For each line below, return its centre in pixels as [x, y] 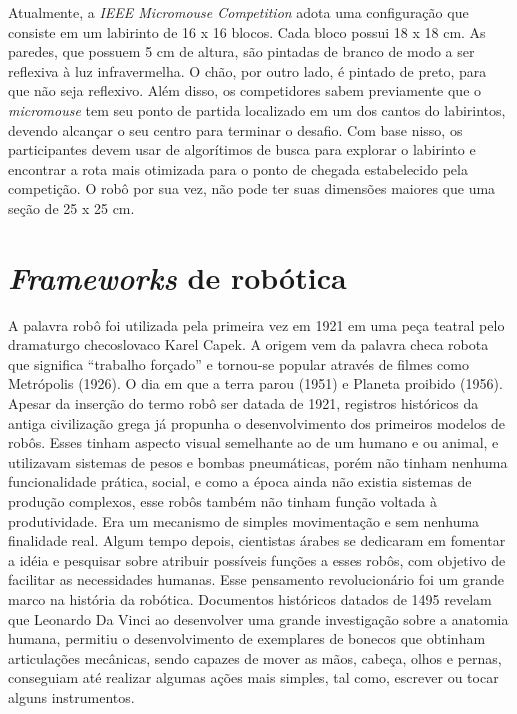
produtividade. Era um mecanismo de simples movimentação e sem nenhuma [244, 520]
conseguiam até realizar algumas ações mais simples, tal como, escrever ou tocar [253, 677]
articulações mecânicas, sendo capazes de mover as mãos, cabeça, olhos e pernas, [255, 657]
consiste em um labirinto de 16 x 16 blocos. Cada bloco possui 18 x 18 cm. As [247, 31]
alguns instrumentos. [71, 696]
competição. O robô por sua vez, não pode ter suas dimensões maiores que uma [252, 188]
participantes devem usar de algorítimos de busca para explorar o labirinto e [242, 149]
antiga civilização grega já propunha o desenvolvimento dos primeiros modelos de [257, 422]
